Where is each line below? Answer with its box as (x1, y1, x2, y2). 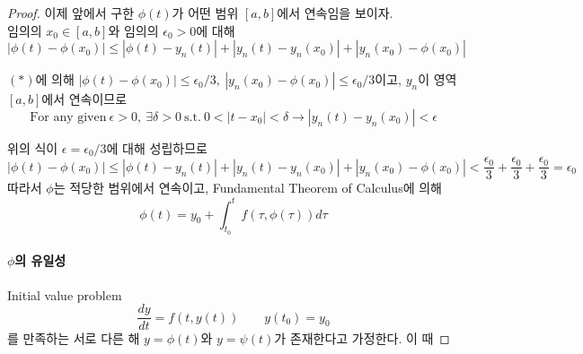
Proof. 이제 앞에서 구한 (7, 4, 135, 22)
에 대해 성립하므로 (106, 138, 208, 157)
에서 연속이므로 (41, 90, 128, 108)
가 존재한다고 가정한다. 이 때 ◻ (274, 329, 450, 348)
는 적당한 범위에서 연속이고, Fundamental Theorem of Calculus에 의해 (53, 178, 442, 197)
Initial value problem (7, 285, 122, 304)
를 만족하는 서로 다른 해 (7, 329, 140, 348)
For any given (30, 110, 107, 124)
